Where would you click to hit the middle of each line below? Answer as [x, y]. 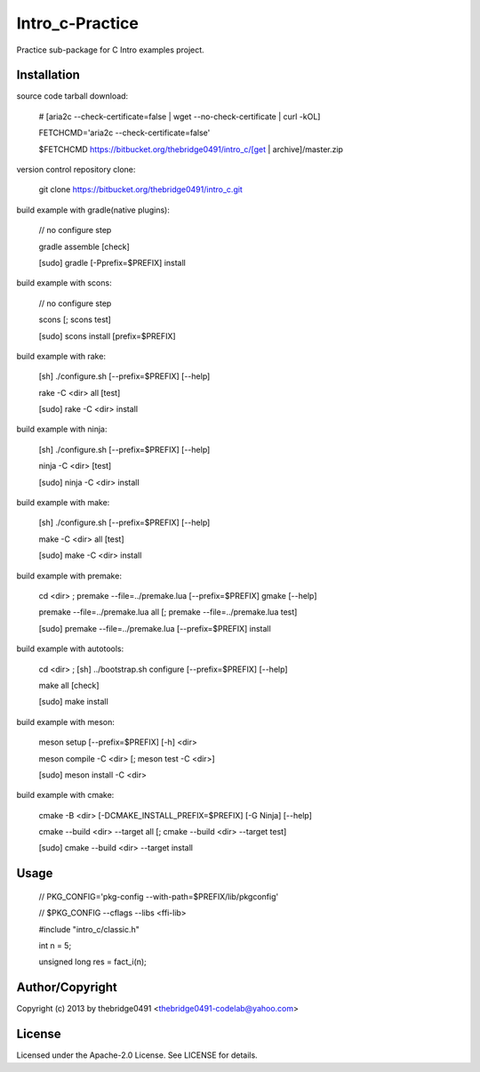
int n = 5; [55, 946]
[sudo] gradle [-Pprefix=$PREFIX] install [112, 262]
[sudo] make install [73, 702]
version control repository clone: [76, 170]
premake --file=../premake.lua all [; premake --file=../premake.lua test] [168, 612]
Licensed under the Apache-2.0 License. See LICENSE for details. [137, 1055]
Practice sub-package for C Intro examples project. [110, 50]
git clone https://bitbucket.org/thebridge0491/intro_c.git [141, 189]
